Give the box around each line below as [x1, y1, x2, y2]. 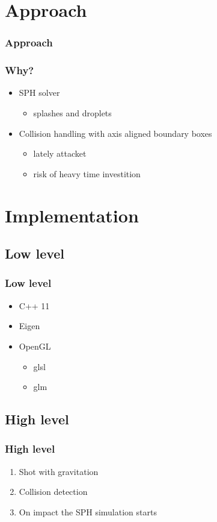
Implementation [5, 203, 139, 227]
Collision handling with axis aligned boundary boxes [19, 127, 212, 139]
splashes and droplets [33, 107, 112, 119]
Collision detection [19, 485, 88, 498]
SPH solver [19, 86, 60, 99]
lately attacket [33, 147, 87, 160]
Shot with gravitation [19, 465, 99, 477]
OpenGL [19, 339, 51, 352]
